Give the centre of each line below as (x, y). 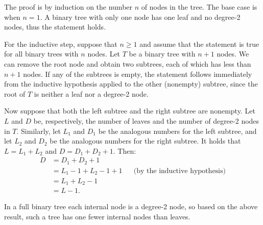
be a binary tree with (162, 54)
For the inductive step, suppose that (61, 44)
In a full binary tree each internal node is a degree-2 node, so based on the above (131, 206)
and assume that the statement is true (199, 44)
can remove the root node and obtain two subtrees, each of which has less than (128, 63)
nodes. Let (104, 54)
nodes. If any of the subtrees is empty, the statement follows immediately (138, 74)
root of (15, 93)
